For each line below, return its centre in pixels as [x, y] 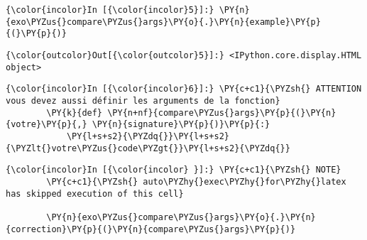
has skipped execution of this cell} [95, 193]
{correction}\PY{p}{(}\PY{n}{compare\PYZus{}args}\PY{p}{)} [151, 229]
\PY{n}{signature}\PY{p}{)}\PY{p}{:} [181, 125]
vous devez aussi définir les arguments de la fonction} [143, 100]
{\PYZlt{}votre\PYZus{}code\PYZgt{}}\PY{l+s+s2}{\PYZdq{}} [148, 148]
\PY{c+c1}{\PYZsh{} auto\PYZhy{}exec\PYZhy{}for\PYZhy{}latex [196, 181]
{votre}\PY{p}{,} [46, 125]
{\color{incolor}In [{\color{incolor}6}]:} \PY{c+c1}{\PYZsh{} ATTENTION [184, 89]
